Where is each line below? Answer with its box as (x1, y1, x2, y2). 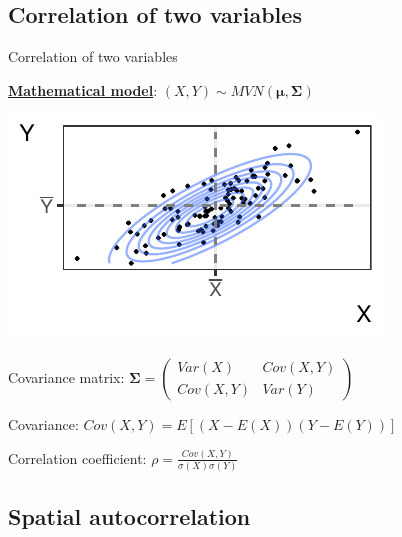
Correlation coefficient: (8, 447, 147, 468)
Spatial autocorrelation (8, 500, 251, 531)
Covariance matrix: (8, 366, 125, 387)
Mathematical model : (8, 79, 158, 100)
